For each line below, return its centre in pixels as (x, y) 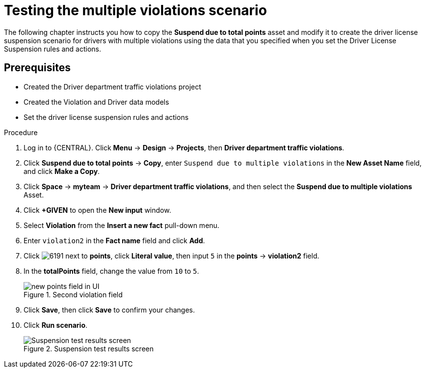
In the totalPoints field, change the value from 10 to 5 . (111, 271)
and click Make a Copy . (62, 171)
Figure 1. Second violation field (73, 294)
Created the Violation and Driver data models (96, 102)
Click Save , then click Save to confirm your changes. (109, 310)
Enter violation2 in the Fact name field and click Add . (114, 240)
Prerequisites (37, 68)
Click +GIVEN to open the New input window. (97, 210)
